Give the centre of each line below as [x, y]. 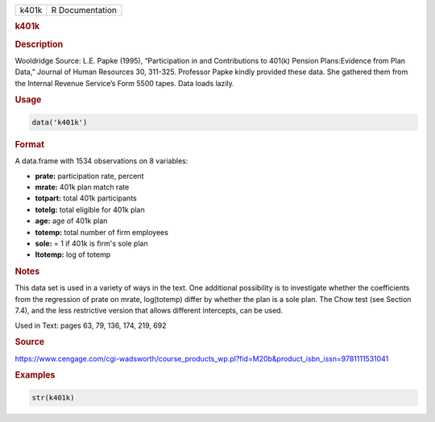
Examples [35, 375]
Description [39, 44]
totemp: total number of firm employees [102, 232]
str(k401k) [53, 397]
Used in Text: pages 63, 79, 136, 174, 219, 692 [91, 325]
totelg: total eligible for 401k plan [90, 209]
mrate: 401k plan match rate [82, 187]
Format [29, 144]
